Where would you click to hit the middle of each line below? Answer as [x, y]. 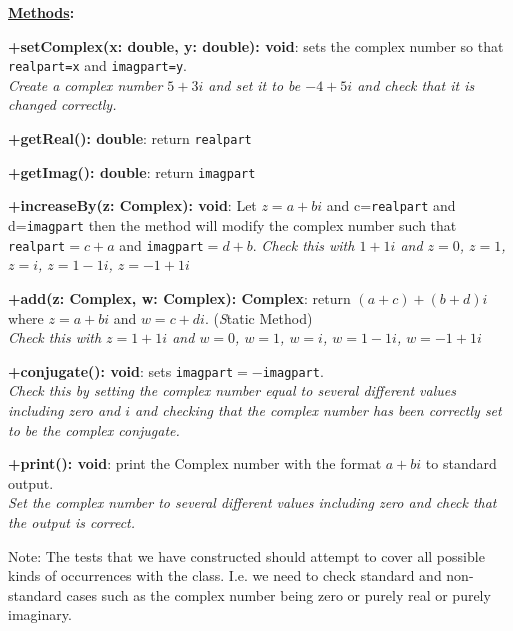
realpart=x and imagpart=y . [97, 65]
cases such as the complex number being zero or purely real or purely [278, 594]
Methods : [41, 12]
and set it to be [254, 84]
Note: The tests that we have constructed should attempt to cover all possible [246, 555]
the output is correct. [72, 521]
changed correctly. [62, 104]
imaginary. [40, 614]
